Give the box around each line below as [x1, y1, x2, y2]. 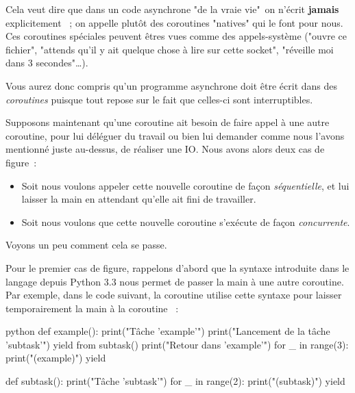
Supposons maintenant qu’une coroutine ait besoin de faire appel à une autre [5, 115, 330, 129]
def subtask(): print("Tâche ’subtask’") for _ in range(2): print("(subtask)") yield [5, 374, 345, 388]
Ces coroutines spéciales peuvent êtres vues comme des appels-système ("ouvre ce [5, 29, 347, 43]
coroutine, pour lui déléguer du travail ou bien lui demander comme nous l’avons [5, 128, 345, 142]
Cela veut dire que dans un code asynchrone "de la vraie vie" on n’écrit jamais [5, 2, 339, 16]
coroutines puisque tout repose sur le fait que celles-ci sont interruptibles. [5, 92, 313, 106]
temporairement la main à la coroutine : [5, 301, 179, 315]
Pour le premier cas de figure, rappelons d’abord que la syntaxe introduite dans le [5, 260, 350, 275]
